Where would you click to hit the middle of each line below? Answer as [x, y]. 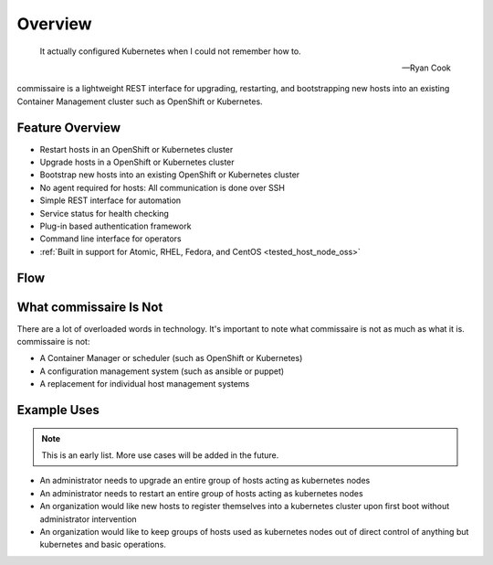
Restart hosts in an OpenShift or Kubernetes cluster [136, 149]
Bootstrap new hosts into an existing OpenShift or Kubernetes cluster [170, 175]
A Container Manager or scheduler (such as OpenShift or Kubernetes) [171, 358]
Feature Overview [69, 128]
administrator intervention [88, 519]
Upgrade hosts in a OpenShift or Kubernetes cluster [137, 162]
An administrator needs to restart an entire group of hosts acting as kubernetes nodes [202, 493]
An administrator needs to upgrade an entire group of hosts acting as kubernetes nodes [205, 481]
